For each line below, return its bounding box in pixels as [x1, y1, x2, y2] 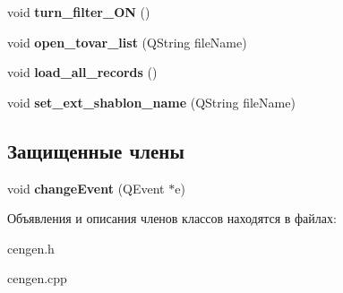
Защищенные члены [7, 136, 184, 164]
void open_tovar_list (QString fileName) [7, 32, 247, 51]
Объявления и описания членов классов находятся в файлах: [7, 209, 337, 228]
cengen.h [7, 238, 55, 257]
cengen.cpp [7, 269, 67, 288]
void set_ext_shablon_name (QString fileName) [7, 92, 296, 111]
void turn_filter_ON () [7, 3, 150, 21]
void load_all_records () [7, 63, 158, 82]
